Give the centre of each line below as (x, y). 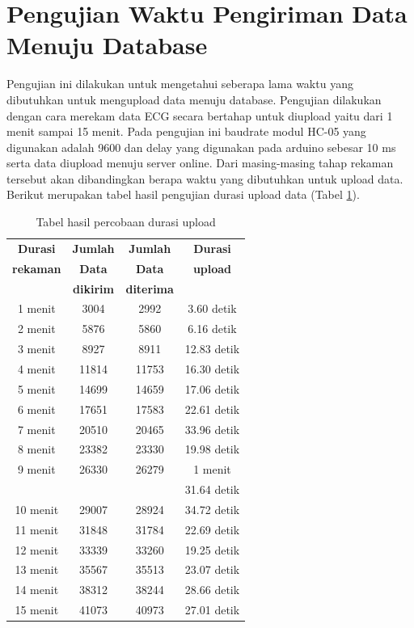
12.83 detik (212, 349)
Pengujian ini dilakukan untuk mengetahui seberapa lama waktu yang (180, 84)
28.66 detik (212, 590)
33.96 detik (212, 429)
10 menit (37, 509)
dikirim (93, 288)
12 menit (37, 549)
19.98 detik (212, 449)
